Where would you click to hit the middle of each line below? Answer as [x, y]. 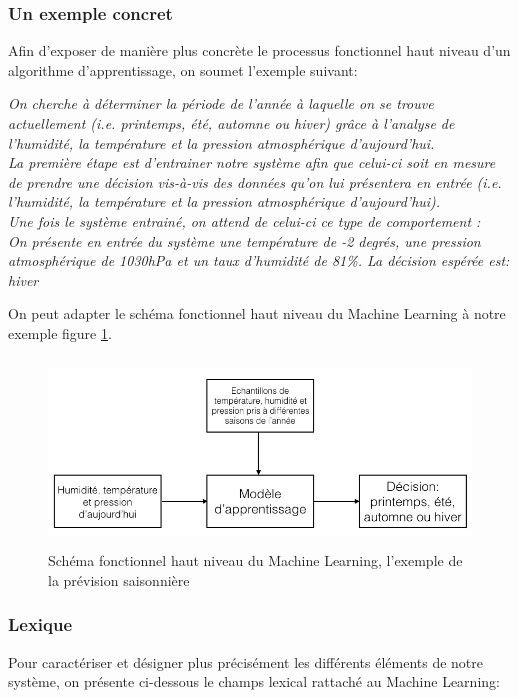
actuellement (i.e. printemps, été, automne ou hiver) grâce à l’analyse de [231, 123]
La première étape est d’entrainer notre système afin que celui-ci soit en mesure [252, 162]
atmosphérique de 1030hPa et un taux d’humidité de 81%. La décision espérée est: [259, 260]
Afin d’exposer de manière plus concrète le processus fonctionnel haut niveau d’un [259, 50]
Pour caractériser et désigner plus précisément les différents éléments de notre [246, 661]
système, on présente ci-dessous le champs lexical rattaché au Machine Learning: [254, 681]
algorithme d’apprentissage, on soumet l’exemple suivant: [183, 69]
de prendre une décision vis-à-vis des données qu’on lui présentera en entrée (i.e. [255, 181]
